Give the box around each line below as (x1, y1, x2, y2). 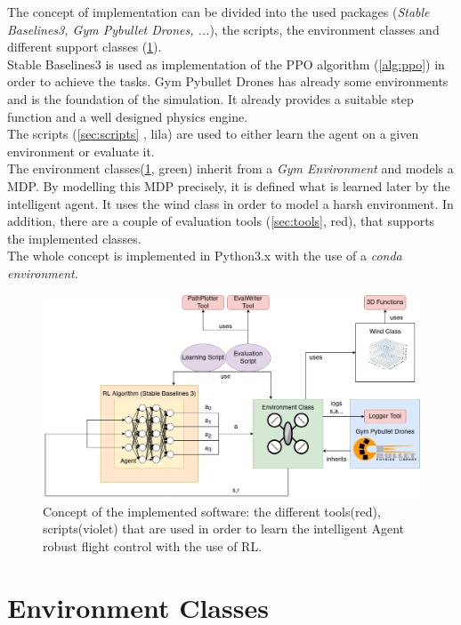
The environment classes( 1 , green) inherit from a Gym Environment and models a (7, 159, 454, 178)
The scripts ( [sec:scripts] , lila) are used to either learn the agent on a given (7, 124, 419, 143)
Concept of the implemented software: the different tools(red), (43, 501, 381, 520)
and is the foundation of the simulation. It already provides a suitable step (7, 89, 414, 108)
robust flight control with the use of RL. (43, 537, 263, 556)
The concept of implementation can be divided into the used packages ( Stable (7, 3, 430, 20)
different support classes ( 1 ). (7, 37, 162, 56)
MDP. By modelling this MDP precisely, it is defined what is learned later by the (7, 176, 450, 195)
